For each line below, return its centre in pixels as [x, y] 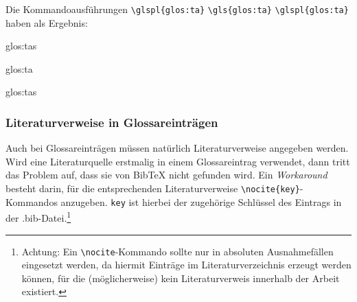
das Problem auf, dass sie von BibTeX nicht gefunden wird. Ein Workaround [166, 175]
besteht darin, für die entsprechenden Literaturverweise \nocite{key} [153, 188]
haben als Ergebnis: [47, 22]
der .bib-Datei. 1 [38, 217]
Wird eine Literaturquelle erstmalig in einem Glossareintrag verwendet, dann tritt [178, 161]
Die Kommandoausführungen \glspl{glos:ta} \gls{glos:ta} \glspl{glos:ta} [177, 9]
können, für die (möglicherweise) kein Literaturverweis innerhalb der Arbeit [181, 278]
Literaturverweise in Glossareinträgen [112, 122]
